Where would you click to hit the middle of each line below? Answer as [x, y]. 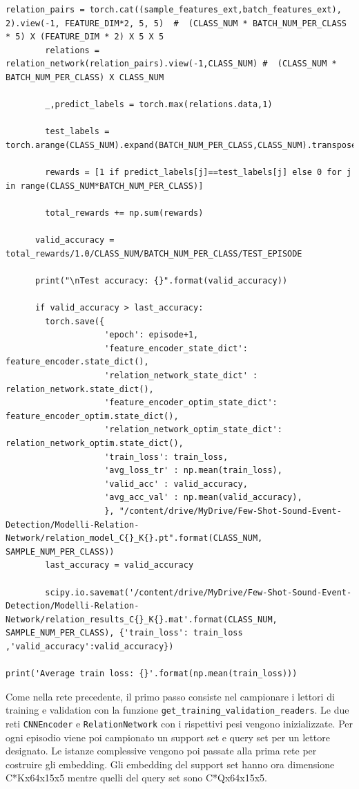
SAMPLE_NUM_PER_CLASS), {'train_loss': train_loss [124, 633]
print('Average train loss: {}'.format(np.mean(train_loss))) [152, 674]
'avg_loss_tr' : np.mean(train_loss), [193, 471]
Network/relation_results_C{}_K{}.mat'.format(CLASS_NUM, [142, 619]
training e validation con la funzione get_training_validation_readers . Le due [177, 710]
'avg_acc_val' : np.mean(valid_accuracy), [203, 498]
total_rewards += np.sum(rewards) [124, 213]
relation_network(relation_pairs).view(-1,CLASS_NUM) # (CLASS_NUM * [171, 64]
